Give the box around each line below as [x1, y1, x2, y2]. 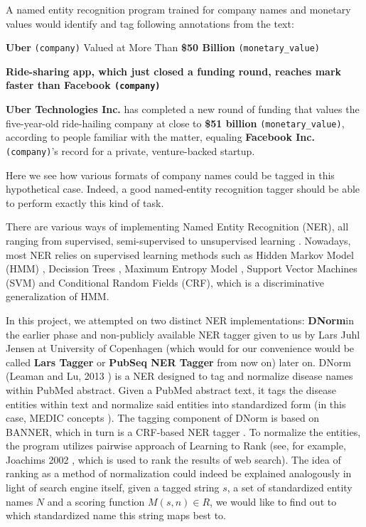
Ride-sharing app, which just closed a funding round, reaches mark [6, 63, 342, 78]
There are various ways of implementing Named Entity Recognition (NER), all [6, 219, 349, 234]
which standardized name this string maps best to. [6, 508, 227, 523]
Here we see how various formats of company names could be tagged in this [6, 167, 335, 182]
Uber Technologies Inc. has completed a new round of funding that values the [6, 102, 360, 117]
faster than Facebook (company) [6, 78, 161, 92]
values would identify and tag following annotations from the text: [6, 16, 294, 31]
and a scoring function [47, 494, 145, 509]
